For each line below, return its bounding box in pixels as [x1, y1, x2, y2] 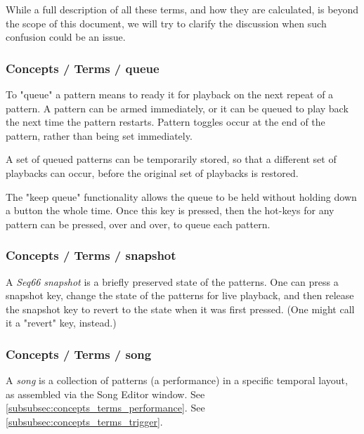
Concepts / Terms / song [6, 345, 152, 362]
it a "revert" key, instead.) [6, 315, 117, 330]
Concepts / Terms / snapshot [6, 246, 176, 264]
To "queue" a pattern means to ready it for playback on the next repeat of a [6, 87, 334, 101]
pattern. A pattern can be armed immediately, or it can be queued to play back [6, 100, 349, 115]
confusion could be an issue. [6, 29, 126, 44]
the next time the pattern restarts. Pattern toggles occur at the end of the [6, 114, 325, 129]
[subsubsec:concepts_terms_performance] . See [6, 400, 205, 415]
